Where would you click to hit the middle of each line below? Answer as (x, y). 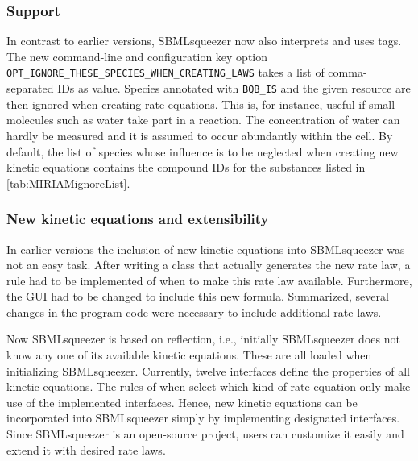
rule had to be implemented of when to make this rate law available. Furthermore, (209, 280)
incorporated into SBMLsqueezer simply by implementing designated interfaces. (203, 418)
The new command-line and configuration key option (137, 56)
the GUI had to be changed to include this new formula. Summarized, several (198, 296)
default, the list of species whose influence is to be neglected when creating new (203, 151)
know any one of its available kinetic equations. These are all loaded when (189, 355)
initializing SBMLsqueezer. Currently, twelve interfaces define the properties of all (208, 370)
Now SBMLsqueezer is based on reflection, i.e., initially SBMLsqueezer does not (203, 339)
